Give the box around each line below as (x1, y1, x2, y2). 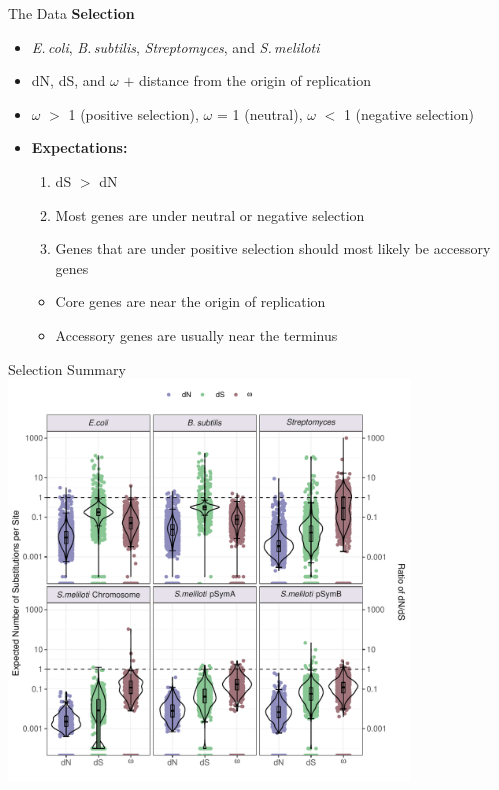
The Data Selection (8, 3, 135, 23)
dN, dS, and (31, 70, 106, 91)
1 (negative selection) (343, 103, 474, 124)
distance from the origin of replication (138, 70, 371, 91)
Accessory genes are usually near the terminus (55, 324, 338, 345)
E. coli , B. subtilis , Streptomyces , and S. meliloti (31, 36, 320, 57)
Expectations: (31, 137, 128, 158)
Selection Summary (8, 358, 126, 379)
